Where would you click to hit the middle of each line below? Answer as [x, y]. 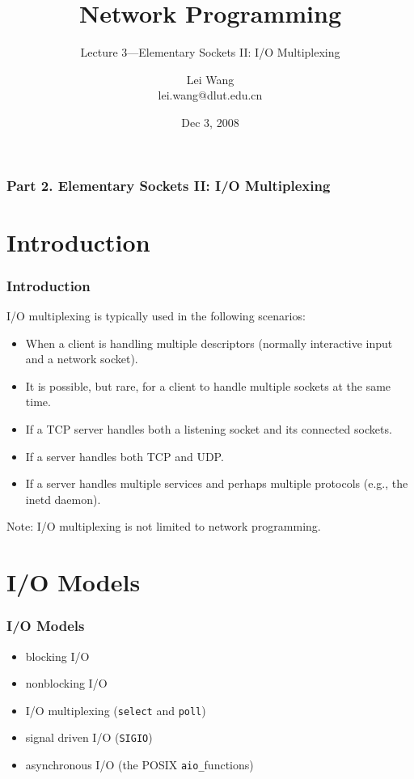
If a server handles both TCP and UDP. [125, 456]
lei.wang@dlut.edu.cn [210, 95]
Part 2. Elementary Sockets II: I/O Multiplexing [169, 185]
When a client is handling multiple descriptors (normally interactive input [209, 343]
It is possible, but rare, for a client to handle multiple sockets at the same [208, 385]
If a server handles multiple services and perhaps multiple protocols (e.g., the [217, 483]
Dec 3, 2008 [210, 122]
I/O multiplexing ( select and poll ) [116, 710]
